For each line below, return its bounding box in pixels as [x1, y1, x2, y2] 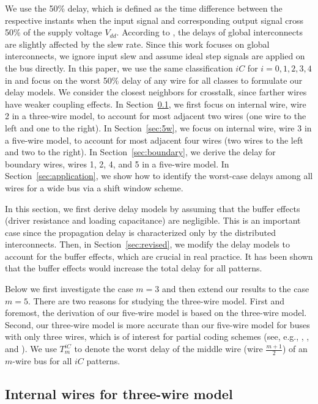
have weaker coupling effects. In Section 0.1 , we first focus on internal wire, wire [5, 97, 306, 110]
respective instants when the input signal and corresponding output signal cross [5, 13, 304, 26]
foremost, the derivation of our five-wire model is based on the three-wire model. [5, 306, 307, 319]
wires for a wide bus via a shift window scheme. [5, 181, 183, 194]
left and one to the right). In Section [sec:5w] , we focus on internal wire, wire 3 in [5, 121, 312, 134]
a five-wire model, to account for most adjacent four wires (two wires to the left [5, 133, 303, 146]
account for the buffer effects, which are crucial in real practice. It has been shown [5, 249, 313, 262]
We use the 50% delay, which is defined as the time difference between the [5, 2, 283, 14]
